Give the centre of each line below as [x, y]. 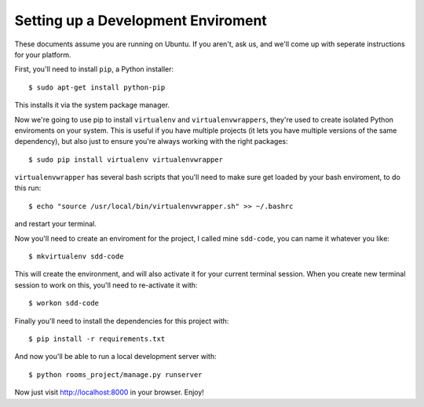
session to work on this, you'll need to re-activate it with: [106, 285]
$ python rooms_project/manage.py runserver [116, 374]
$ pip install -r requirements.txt [97, 339]
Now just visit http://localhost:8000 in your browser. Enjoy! [109, 392]
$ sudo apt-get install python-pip [97, 87]
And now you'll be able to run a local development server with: [116, 357]
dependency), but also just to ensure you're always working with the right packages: [151, 141]
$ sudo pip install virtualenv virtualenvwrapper [126, 159]
